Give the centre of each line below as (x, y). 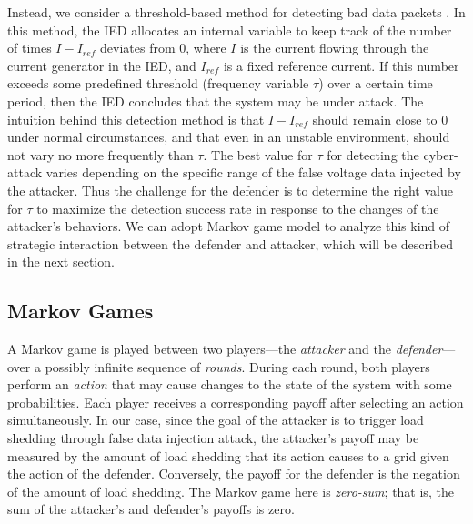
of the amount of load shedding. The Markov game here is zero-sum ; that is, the (231, 491)
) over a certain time (376, 83)
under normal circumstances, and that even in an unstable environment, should (229, 137)
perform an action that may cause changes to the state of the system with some (230, 384)
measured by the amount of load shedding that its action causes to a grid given (228, 455)
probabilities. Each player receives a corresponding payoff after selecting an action (236, 402)
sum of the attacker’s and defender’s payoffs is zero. (151, 509)
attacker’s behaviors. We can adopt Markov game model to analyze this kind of (229, 226)
